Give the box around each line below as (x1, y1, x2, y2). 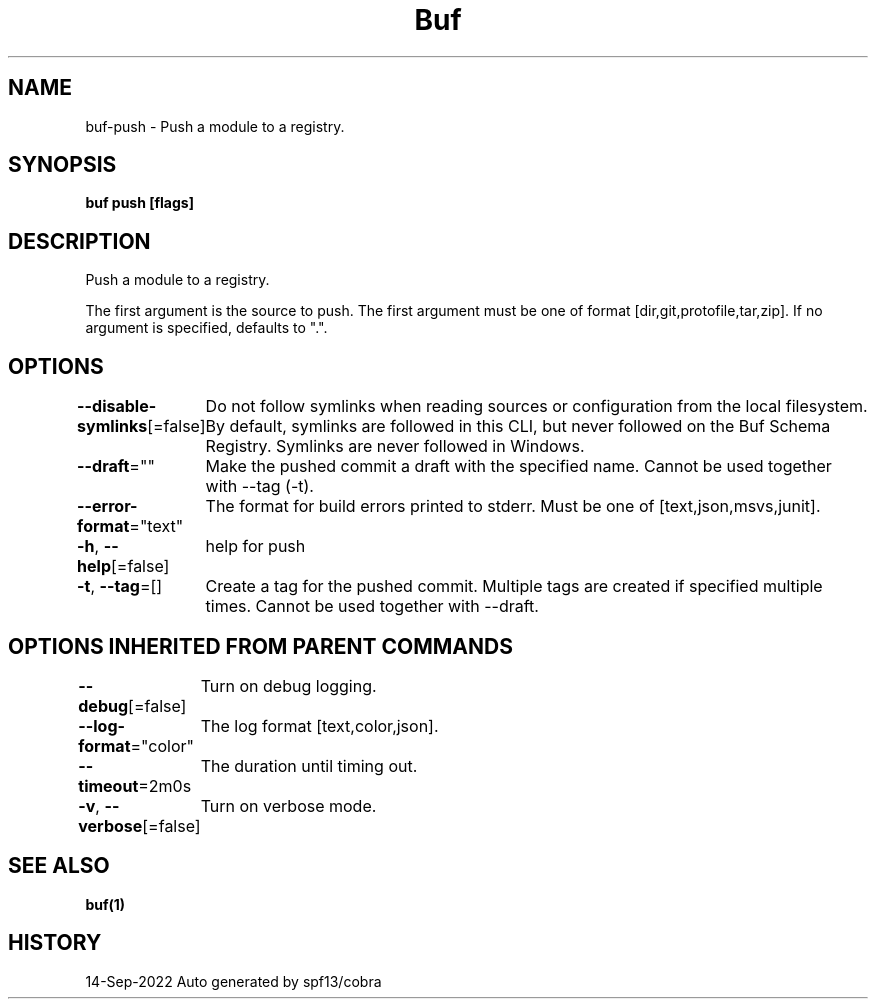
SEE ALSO (8, 853, 110, 879)
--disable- (77, 396, 157, 417)
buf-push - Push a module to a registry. (85, 117, 345, 135)
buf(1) (85, 895, 126, 913)
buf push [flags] (85, 194, 194, 212)
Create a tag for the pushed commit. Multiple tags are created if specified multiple (205, 576, 823, 597)
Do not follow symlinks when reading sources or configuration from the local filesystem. (205, 396, 868, 417)
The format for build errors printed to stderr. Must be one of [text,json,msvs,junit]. (205, 496, 821, 517)
